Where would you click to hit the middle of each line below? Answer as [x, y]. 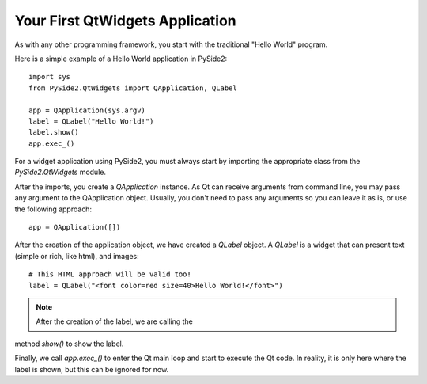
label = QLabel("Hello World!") [91, 121]
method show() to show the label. [69, 344]
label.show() [54, 132]
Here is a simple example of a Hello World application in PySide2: [121, 59]
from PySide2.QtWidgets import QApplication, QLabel [133, 88]
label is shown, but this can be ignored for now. [92, 369]
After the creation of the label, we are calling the [115, 321]
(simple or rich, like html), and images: [77, 256]
